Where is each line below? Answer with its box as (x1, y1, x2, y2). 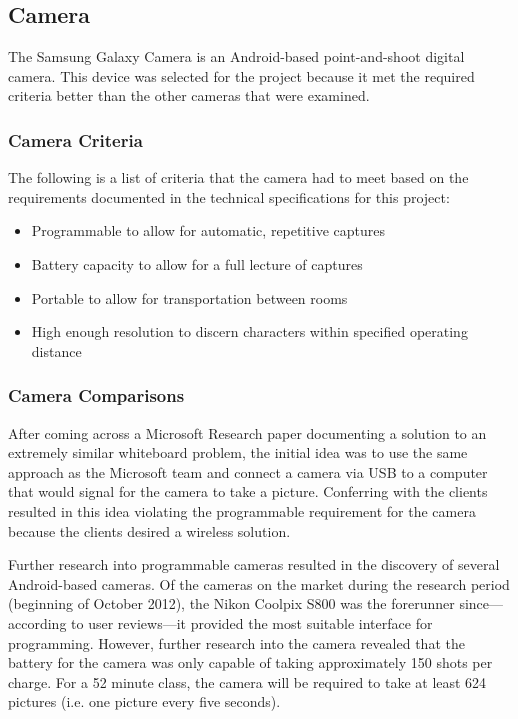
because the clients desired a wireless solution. (8, 520, 291, 541)
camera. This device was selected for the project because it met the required (8, 65, 475, 86)
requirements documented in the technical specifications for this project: (8, 186, 450, 207)
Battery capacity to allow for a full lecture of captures (31, 253, 363, 274)
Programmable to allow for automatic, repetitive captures (31, 220, 385, 241)
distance (31, 340, 82, 361)
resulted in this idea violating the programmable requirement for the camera (8, 500, 476, 521)
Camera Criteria (8, 127, 143, 152)
